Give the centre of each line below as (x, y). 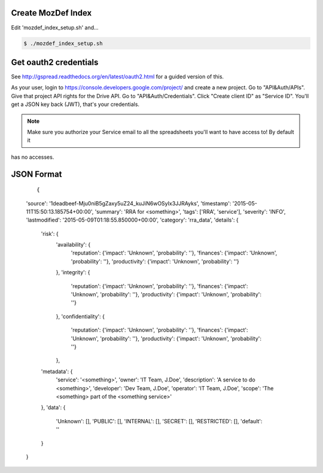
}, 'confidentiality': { (80, 316)
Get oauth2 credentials (55, 62)
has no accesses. (33, 157)
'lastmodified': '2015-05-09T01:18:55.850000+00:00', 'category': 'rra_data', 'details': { (132, 220)
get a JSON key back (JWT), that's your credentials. (75, 104)
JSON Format (36, 174)
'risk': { (50, 234)
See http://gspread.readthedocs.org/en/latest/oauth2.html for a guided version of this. (118, 77)
